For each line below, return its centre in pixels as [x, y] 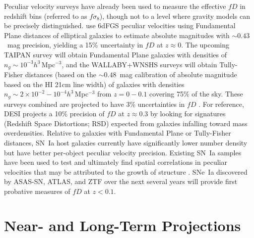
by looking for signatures [188, 114]
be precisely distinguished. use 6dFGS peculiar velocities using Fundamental [120, 25]
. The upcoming [205, 45]
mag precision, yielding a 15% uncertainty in [75, 45]
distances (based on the [61, 74]
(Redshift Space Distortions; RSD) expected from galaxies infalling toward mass [126, 123]
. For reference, [221, 104]
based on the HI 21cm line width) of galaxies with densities [94, 84]
